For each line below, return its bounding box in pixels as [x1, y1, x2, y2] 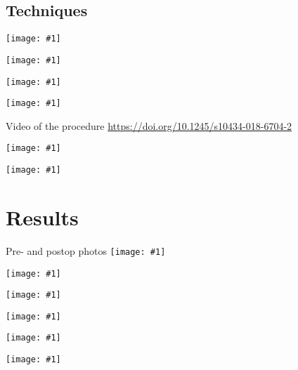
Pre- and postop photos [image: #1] [6, 243, 166, 258]
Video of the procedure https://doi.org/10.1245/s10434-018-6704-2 [6, 118, 292, 133]
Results [6, 202, 79, 231]
